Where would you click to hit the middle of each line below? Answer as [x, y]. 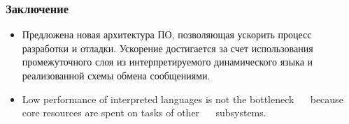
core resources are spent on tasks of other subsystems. [144, 113]
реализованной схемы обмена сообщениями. [116, 75]
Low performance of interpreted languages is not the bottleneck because [183, 99]
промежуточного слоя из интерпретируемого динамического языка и [168, 62]
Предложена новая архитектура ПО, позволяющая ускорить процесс [167, 34]
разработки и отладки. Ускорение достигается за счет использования [168, 48]
